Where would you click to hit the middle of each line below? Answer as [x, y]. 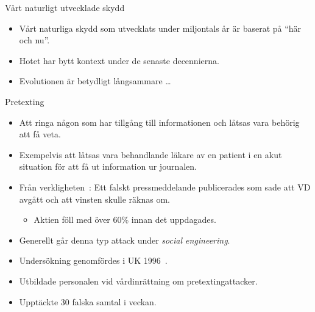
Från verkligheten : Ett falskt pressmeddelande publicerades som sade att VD [165, 187]
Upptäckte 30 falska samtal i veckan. [88, 301]
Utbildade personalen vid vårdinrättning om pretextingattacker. [138, 281]
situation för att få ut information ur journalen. [108, 166]
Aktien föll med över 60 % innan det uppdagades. [125, 219]
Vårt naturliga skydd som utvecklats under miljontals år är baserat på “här [160, 28]
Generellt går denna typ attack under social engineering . [125, 240]
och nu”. [34, 40]
